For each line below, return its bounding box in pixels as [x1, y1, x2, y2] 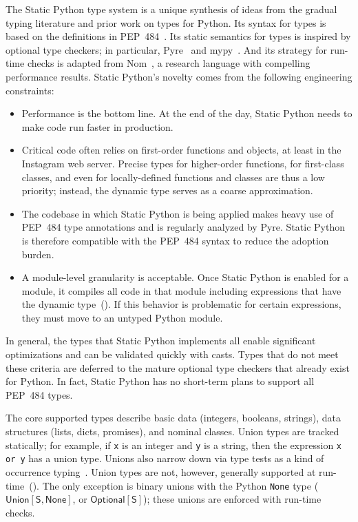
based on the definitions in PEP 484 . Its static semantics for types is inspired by [6, 29, 351, 43]
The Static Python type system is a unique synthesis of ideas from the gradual [6, 2, 337, 16]
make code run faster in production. [21, 119, 173, 134]
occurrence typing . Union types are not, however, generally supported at [6, 464, 316, 479]
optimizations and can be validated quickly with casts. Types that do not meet [6, 347, 339, 362]
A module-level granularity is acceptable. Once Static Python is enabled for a [21, 270, 349, 284]
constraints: [6, 83, 54, 97]
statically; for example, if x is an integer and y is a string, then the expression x [6, 437, 342, 452]
